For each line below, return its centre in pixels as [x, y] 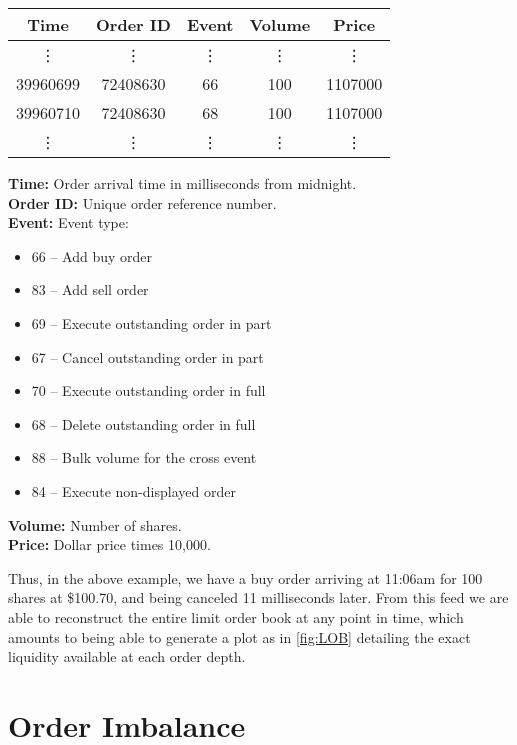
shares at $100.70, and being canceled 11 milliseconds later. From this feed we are [258, 597]
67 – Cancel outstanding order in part [147, 356]
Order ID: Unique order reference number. [142, 202]
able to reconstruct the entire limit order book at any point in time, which [236, 616]
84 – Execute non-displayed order [133, 490]
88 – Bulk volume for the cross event [144, 457]
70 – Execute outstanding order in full [148, 390]
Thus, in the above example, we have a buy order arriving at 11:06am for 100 [245, 577]
